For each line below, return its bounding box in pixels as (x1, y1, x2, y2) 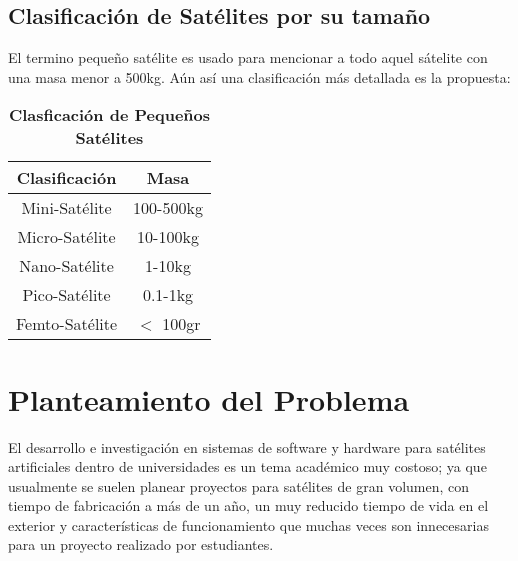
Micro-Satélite (17, 225, 116, 249)
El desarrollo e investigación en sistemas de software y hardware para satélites (8, 436, 486, 457)
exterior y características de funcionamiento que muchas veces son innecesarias (8, 514, 489, 535)
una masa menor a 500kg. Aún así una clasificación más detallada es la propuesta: (8, 66, 511, 87)
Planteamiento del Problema (8, 378, 410, 419)
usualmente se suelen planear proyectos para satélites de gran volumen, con (8, 475, 470, 496)
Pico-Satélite (22, 283, 111, 307)
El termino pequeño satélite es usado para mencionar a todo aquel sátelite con (8, 47, 488, 68)
